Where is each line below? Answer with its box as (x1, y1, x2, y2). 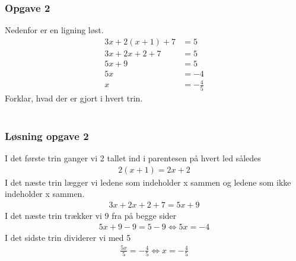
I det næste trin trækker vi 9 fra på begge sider (5, 209, 177, 222)
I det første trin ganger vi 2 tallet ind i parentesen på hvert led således (5, 152, 261, 164)
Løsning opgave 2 (5, 128, 89, 143)
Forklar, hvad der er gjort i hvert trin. (5, 91, 143, 104)
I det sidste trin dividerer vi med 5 (5, 231, 131, 243)
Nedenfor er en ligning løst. (5, 24, 104, 36)
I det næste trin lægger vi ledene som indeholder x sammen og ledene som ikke (5, 176, 291, 188)
